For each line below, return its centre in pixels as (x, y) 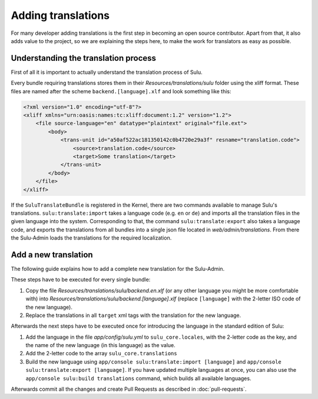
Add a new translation (52, 255)
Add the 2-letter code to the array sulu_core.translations (101, 354)
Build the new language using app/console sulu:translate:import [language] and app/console (154, 362)
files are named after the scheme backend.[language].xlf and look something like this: (121, 91)
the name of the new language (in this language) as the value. (101, 345)
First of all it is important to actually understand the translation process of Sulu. (107, 72)
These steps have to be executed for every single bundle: (81, 280)
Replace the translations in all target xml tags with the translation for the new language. (133, 315)
